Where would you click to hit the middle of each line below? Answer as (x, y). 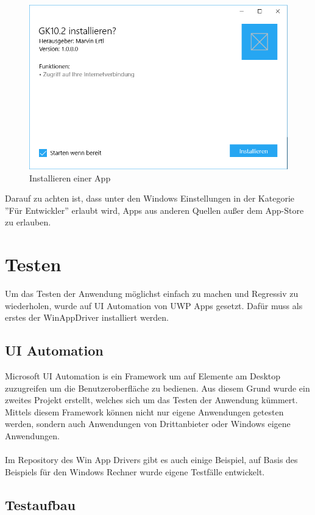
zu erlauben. (28, 222)
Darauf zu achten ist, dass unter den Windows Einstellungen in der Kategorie (150, 198)
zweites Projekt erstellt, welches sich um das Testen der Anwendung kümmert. (151, 400)
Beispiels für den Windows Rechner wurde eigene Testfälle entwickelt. (135, 471)
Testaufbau (40, 504)
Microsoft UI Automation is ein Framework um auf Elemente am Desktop (143, 376)
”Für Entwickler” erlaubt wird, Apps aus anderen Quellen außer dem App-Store (154, 210)
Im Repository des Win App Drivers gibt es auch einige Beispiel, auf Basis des (151, 460)
